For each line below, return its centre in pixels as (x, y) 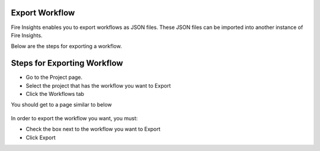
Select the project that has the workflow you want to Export (98, 85)
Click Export (41, 137)
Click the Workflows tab (55, 94)
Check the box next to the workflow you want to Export (93, 129)
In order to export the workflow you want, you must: (74, 118)
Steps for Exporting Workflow (67, 63)
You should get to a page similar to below (61, 105)
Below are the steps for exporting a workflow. (66, 46)
